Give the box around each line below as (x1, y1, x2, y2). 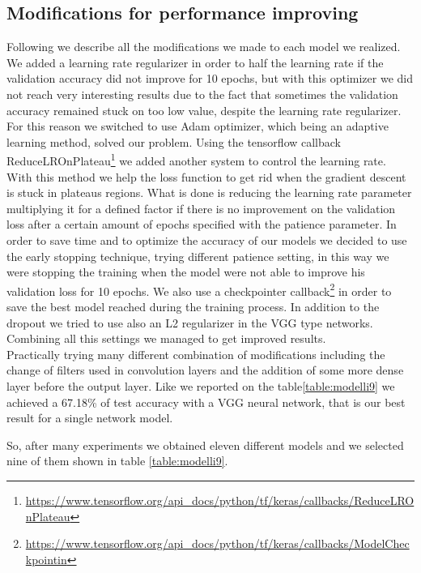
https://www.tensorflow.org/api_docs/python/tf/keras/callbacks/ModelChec (25, 535, 410, 552)
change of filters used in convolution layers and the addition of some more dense (6, 361, 404, 378)
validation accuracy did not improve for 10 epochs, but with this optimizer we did (6, 70, 413, 87)
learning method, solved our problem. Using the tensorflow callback (6, 133, 342, 150)
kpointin (25, 550, 67, 567)
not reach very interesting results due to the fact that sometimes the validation (6, 85, 398, 102)
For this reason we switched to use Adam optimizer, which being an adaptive (6, 118, 389, 135)
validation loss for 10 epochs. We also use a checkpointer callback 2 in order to (6, 280, 392, 299)
